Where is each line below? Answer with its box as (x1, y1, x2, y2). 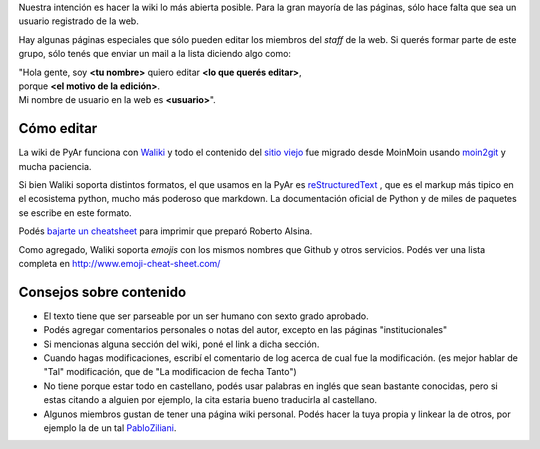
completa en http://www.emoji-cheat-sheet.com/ (18, 257, 221, 269)
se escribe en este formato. (18, 206, 132, 219)
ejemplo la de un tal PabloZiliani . (43, 422, 177, 434)
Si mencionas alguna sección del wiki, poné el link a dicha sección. (43, 338, 320, 350)
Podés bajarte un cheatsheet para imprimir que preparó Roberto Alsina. (18, 225, 313, 237)
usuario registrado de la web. (18, 15, 139, 27)
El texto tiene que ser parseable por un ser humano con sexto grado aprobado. (43, 310, 369, 322)
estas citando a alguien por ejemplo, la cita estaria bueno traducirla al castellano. (43, 394, 378, 406)
